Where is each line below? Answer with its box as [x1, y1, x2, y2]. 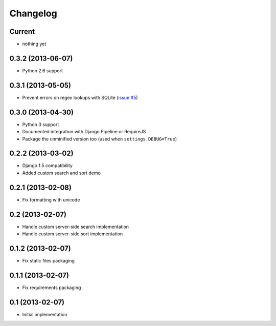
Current [9, 27, 35, 36]
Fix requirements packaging [22, 284, 81, 291]
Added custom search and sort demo [22, 170, 101, 176]
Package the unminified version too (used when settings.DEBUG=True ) [22, 136, 177, 142]
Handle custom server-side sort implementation [22, 231, 123, 237]
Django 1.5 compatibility [22, 162, 73, 169]
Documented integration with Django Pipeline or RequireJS [22, 129, 146, 135]
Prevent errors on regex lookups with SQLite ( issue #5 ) [22, 94, 138, 100]
